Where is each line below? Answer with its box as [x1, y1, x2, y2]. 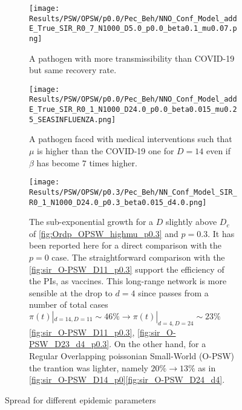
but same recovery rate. [29, 63, 117, 76]
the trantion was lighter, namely [29, 361, 148, 374]
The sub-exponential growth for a [29, 215, 154, 228]
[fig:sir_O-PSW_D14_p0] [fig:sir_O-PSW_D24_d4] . [29, 373, 225, 386]
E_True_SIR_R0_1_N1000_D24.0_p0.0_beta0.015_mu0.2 [29, 105, 237, 114]
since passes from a [138, 286, 209, 299]
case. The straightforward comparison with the [51, 250, 225, 263]
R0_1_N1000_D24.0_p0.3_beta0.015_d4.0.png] [29, 198, 207, 207]
